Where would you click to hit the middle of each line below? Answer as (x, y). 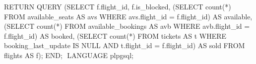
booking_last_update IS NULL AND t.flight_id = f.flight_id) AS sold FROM (125, 45)
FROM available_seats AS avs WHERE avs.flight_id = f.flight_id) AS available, (128, 16)
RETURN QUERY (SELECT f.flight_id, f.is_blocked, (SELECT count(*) (118, 6)
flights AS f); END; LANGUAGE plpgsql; (69, 55)
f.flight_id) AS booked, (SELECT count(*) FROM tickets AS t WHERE (115, 35)
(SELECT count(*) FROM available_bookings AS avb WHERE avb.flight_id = (127, 26)
